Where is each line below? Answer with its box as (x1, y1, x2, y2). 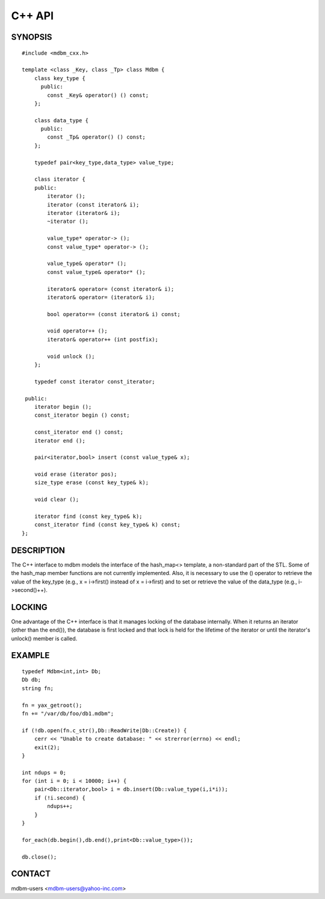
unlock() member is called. (11, 635, 78, 642)
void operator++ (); (47, 328, 108, 334)
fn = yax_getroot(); (22, 701, 82, 709)
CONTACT (11, 869, 51, 879)
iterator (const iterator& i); (47, 201, 140, 208)
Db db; (22, 676, 42, 683)
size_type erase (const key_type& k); (34, 479, 149, 486)
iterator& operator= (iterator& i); (47, 294, 156, 300)
